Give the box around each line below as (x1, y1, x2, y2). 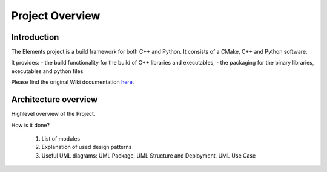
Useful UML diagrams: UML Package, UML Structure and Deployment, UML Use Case (41, 151, 256, 159)
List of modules (41, 135, 81, 142)
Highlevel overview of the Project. (11, 110, 96, 118)
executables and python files (11, 67, 84, 75)
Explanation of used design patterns (41, 144, 132, 151)
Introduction (11, 32, 59, 42)
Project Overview (11, 9, 101, 22)
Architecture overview (11, 94, 98, 105)
